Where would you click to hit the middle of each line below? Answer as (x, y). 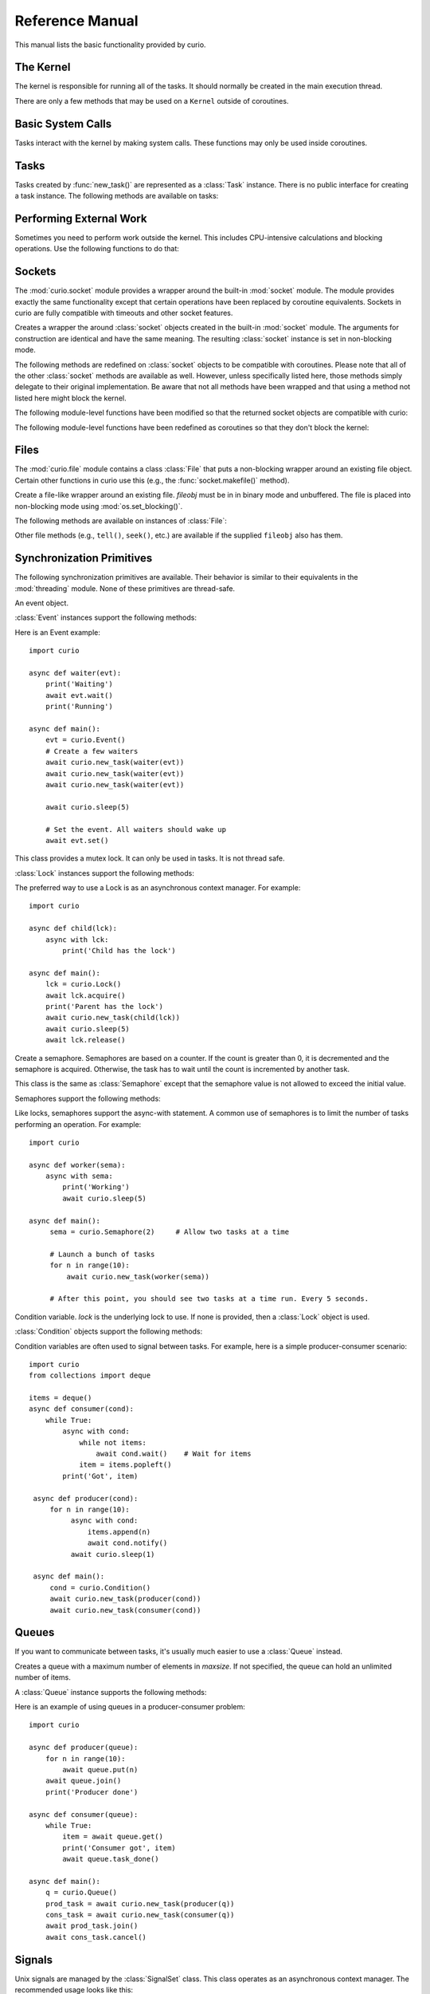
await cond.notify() (128, 1543)
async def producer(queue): (84, 1748)
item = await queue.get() (113, 1837)
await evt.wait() (79, 695)
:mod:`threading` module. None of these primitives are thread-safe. (125, 588)
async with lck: (77, 940)
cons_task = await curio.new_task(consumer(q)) (140, 1915)
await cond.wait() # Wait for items (174, 1454)
